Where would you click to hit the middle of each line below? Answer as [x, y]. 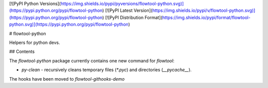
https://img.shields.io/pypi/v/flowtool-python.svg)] [204, 10]
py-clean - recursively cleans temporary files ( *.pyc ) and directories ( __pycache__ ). [107, 70]
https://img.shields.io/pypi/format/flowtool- [206, 17]
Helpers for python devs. [35, 43]
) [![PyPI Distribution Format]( [133, 17]
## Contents [22, 51]
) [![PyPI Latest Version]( [128, 10]
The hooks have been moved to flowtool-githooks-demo [67, 79]
